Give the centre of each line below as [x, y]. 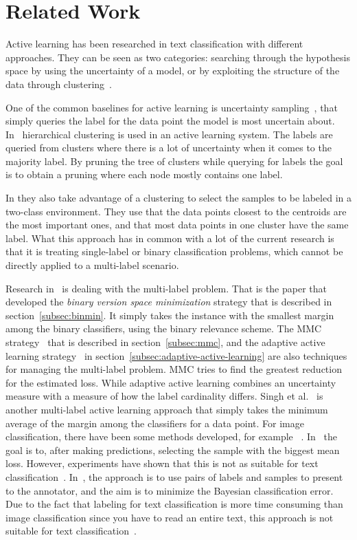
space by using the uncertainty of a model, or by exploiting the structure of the [173, 71]
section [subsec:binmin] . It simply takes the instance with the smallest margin [170, 315]
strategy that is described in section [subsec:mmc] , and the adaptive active [165, 342]
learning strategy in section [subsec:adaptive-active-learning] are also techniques [176, 355]
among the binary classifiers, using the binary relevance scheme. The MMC [164, 328]
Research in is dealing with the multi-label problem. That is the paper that [166, 288]
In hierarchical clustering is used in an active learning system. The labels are [169, 134]
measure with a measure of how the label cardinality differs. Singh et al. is [164, 396]
